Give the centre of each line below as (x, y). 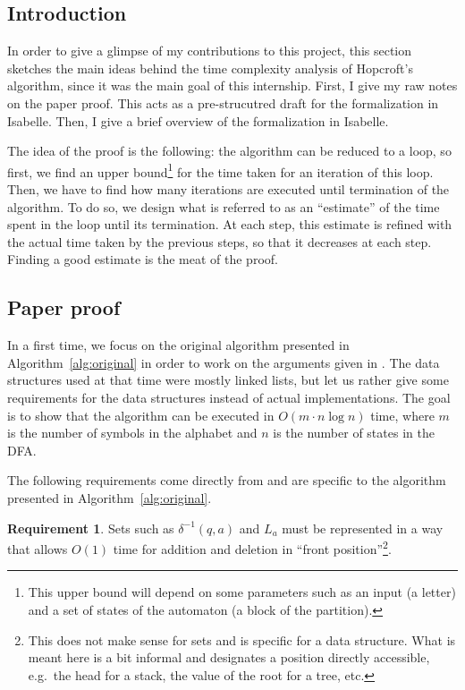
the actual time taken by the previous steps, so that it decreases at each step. (220, 241)
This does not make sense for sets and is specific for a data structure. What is (242, 639)
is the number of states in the (354, 433)
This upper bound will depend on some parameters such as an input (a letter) (242, 592)
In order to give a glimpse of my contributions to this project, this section (210, 51)
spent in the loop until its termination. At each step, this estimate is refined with (230, 224)
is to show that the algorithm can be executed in (141, 415)
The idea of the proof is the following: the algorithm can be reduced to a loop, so (229, 151)
